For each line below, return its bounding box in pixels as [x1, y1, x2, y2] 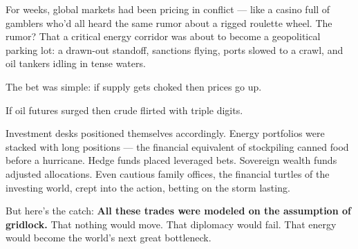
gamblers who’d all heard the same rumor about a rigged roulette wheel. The [6, 15, 332, 30]
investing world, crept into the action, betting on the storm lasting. [6, 180, 290, 194]
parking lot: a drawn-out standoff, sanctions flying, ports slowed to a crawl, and [6, 42, 343, 57]
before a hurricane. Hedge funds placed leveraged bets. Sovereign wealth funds [6, 153, 337, 167]
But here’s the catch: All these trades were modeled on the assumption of [6, 203, 351, 218]
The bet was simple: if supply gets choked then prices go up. [6, 79, 262, 93]
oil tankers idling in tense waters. [6, 56, 146, 71]
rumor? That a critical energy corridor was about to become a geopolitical [6, 29, 321, 44]
